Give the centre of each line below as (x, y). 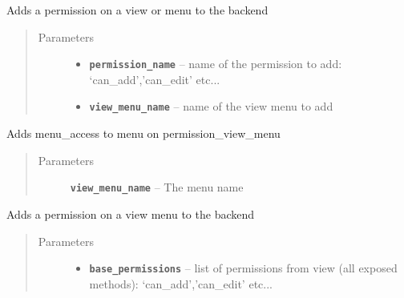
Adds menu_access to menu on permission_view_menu (143, 133)
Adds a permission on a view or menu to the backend (137, 10)
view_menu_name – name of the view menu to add (211, 106)
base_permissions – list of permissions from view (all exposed (243, 268)
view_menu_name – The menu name (157, 187)
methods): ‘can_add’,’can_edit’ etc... (181, 283)
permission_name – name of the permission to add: (216, 64)
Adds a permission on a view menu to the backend (131, 213)
